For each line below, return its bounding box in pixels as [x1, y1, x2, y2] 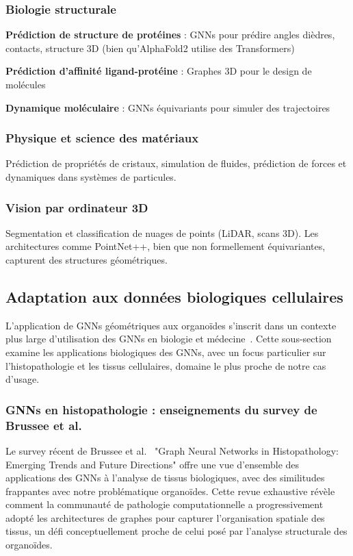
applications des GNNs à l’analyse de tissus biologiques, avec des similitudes [5, 470, 325, 485]
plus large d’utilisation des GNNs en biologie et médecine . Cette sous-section [5, 331, 332, 346]
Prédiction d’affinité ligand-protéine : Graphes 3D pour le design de [5, 64, 312, 78]
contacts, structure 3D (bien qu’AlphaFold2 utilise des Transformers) [5, 40, 295, 55]
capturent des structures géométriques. [5, 253, 168, 266]
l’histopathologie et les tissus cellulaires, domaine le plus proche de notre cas [5, 358, 326, 372]
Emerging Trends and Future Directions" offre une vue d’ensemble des [5, 457, 300, 471]
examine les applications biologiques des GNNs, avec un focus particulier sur [5, 344, 326, 359]
